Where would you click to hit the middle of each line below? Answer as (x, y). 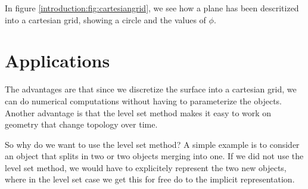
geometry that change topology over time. (81, 124)
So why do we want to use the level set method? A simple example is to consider (152, 144)
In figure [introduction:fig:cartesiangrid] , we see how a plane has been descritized (152, 8)
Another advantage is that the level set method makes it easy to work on (138, 112)
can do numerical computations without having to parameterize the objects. (143, 100)
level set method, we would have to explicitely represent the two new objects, (146, 167)
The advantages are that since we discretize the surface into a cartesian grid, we (151, 89)
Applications (57, 61)
